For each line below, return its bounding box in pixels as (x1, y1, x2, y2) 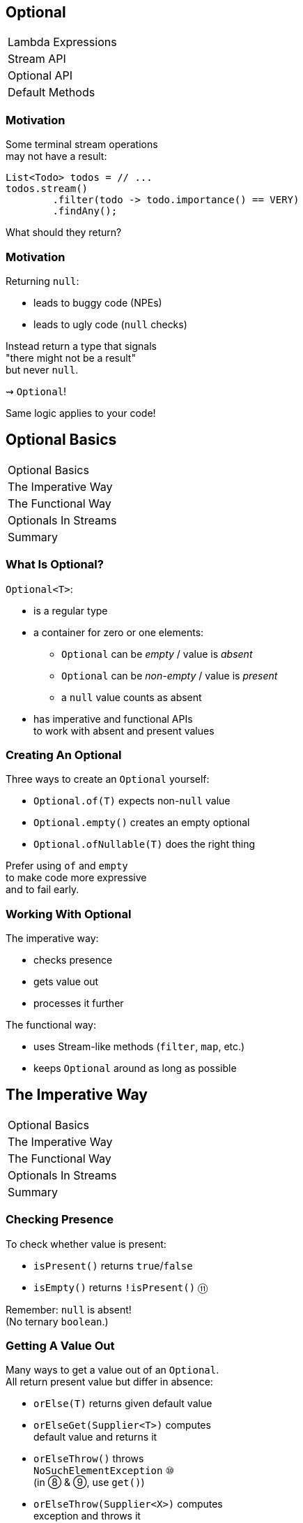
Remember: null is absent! (6, 1303, 132, 1316)
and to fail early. (6, 883, 79, 896)
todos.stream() (6, 183, 88, 195)
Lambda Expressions (8, 35, 117, 50)
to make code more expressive (6, 871, 147, 884)
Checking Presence (6, 1212, 114, 1227)
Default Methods (8, 85, 95, 100)
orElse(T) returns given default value (33, 1397, 212, 1410)
